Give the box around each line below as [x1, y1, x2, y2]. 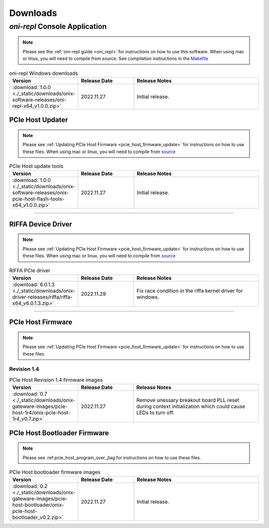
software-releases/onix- [12, 189, 69, 196]
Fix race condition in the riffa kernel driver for [136, 287, 243, 294]
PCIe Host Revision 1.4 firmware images [9, 376, 103, 383]
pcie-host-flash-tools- [12, 195, 65, 202]
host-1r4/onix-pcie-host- [12, 409, 71, 416]
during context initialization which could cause [136, 403, 246, 410]
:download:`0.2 [12, 483, 48, 490]
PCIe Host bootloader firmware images [9, 469, 101, 476]
